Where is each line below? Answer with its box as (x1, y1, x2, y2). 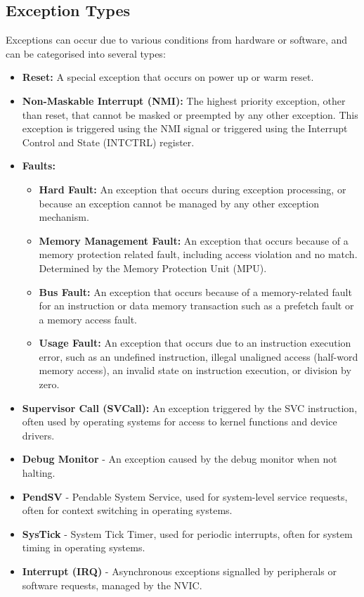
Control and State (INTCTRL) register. (22, 134, 195, 149)
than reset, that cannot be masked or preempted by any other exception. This (22, 107, 358, 122)
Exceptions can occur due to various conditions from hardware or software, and (6, 32, 348, 47)
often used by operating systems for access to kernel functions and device (22, 414, 337, 429)
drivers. (22, 428, 55, 442)
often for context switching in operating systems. (22, 503, 233, 518)
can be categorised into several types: (6, 46, 166, 60)
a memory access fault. (39, 312, 137, 326)
